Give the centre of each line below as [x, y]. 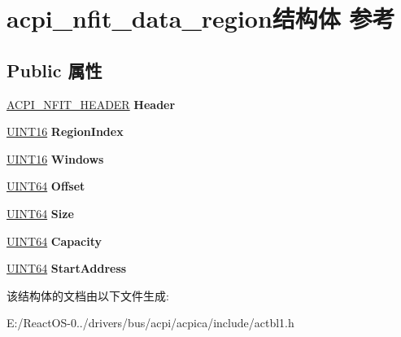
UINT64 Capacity [54, 241]
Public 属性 [54, 70]
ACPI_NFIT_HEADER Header [91, 104]
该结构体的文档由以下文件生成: [88, 295]
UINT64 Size [40, 213]
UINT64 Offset [46, 186]
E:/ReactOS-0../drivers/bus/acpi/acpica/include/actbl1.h [150, 323]
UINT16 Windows [55, 158]
